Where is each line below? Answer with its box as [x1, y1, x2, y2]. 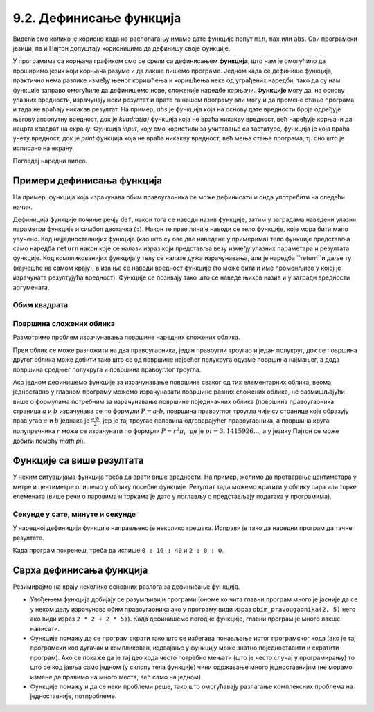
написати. [30, 624, 60, 632]
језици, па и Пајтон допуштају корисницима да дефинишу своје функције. [12, 44, 231, 52]
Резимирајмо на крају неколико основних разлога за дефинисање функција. [12, 583, 240, 591]
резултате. [12, 533, 44, 542]
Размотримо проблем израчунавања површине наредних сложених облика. [12, 333, 240, 342]
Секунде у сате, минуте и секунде [12, 509, 136, 519]
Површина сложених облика [12, 318, 116, 328]
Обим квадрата [12, 300, 69, 310]
